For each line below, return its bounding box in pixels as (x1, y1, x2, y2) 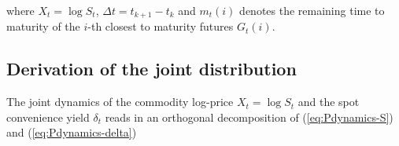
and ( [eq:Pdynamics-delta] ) (6, 124, 137, 141)
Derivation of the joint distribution (6, 57, 297, 81)
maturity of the (6, 18, 80, 35)
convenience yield (6, 108, 90, 125)
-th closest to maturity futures (87, 18, 234, 35)
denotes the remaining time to (239, 2, 385, 18)
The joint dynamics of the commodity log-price (6, 93, 234, 110)
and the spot (297, 93, 360, 110)
